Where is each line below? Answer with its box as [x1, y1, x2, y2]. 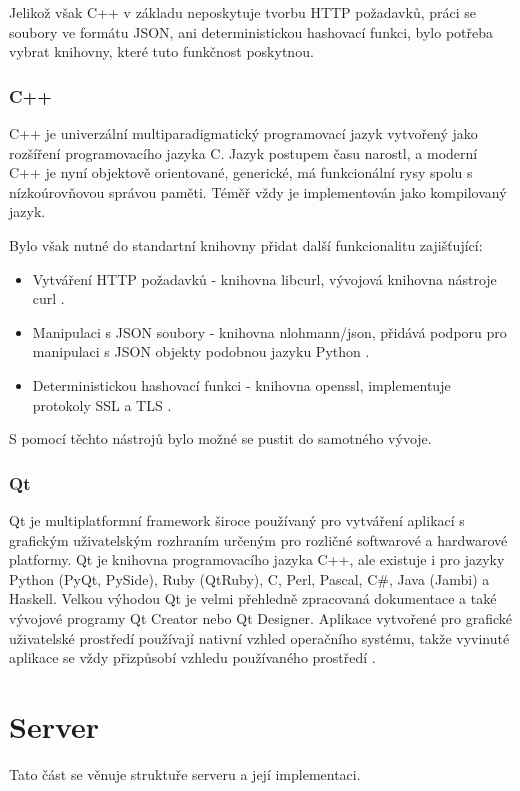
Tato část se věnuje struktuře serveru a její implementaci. [9, 763, 361, 784]
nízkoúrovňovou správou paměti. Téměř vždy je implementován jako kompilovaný [9, 181, 507, 202]
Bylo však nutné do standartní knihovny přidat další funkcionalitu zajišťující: [9, 234, 483, 255]
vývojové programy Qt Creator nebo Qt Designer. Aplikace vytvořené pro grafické [9, 607, 513, 628]
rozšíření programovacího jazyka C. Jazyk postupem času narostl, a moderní [9, 142, 478, 163]
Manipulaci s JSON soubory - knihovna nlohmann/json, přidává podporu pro [32, 321, 507, 342]
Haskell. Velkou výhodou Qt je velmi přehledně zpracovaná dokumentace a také [9, 588, 497, 609]
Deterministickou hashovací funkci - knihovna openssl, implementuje [32, 374, 451, 395]
